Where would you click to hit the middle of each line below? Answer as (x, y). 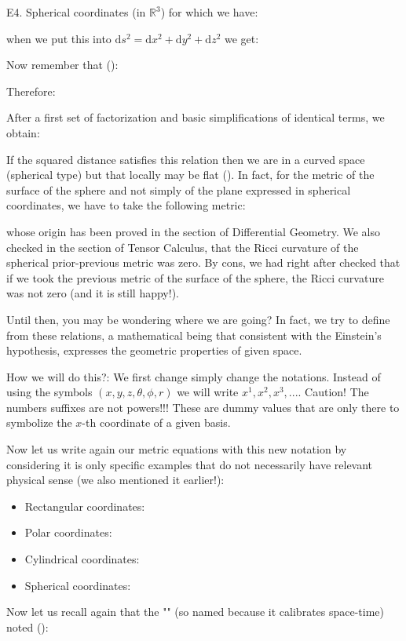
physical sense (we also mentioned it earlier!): (115, 480)
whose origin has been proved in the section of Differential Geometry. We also (193, 231)
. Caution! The (333, 392)
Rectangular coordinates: (85, 506)
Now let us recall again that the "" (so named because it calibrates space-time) (196, 612)
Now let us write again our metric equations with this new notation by (177, 449)
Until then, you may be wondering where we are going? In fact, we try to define (198, 319)
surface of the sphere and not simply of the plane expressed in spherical (179, 189)
